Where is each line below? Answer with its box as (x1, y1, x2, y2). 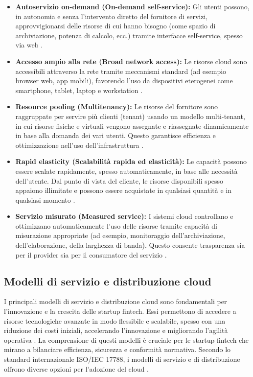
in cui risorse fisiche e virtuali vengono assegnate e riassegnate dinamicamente (15, 120, 249, 131)
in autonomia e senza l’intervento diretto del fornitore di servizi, (15, 11, 208, 21)
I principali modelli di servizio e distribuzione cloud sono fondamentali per (4, 296, 227, 306)
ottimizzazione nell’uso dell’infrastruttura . (15, 140, 144, 150)
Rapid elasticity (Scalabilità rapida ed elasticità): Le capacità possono (15, 156, 247, 166)
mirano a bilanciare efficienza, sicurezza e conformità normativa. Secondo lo (4, 344, 231, 354)
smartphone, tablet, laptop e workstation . (15, 85, 143, 95)
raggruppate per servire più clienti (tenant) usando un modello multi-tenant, (15, 111, 245, 121)
